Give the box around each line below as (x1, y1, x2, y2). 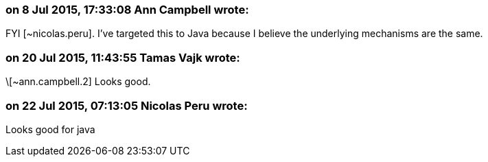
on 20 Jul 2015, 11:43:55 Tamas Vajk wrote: (5, 50, 240, 65)
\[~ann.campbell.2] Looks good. (5, 76, 151, 88)
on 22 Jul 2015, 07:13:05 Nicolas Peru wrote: (5, 98, 248, 113)
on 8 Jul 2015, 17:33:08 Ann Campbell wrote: (5, 3, 249, 16)
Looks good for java (5, 123, 95, 135)
